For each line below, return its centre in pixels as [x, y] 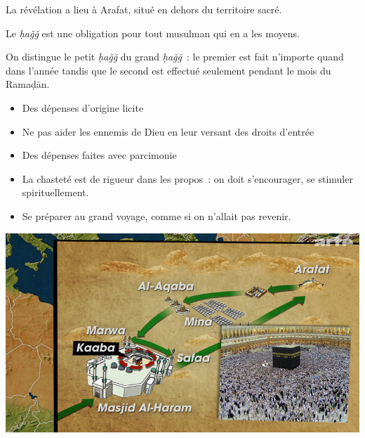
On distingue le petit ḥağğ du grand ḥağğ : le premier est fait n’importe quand [175, 57]
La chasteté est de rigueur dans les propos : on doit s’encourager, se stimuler [187, 178]
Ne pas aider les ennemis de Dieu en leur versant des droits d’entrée [168, 131]
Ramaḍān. [28, 84]
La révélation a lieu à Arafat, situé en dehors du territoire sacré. [144, 9]
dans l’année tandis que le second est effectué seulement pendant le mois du [168, 70]
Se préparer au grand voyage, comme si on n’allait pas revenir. [157, 215]
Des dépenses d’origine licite [83, 107]
